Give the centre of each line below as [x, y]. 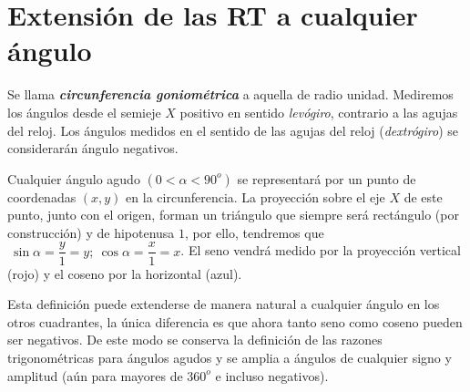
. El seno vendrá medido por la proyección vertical [321, 250]
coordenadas [42, 196]
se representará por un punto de [327, 178]
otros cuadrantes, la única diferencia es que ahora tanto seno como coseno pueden [235, 321]
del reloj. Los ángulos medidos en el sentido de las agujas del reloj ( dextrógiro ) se [233, 130]
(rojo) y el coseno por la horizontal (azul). [125, 273]
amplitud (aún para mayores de [95, 375]
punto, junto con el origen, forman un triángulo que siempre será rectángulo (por [233, 215]
